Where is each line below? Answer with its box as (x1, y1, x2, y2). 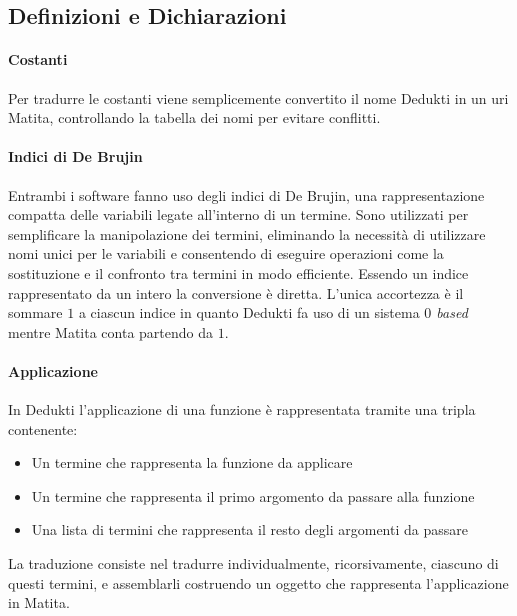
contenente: (8, 418, 78, 439)
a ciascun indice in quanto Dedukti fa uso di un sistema (78, 302, 420, 323)
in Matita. (8, 592, 70, 613)
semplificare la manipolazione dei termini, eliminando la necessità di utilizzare (8, 223, 486, 244)
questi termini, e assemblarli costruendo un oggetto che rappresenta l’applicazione (8, 572, 509, 593)
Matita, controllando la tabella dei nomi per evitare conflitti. (8, 107, 381, 128)
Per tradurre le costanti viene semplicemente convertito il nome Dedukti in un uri (8, 87, 509, 108)
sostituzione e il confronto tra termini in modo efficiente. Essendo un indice (8, 262, 469, 283)
